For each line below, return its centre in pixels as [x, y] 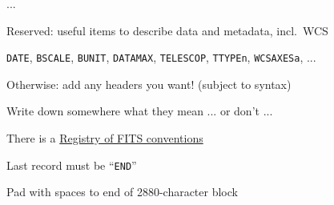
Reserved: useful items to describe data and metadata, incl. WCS [167, 30]
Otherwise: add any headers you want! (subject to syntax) [149, 84]
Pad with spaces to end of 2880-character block [122, 192]
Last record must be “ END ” [72, 165]
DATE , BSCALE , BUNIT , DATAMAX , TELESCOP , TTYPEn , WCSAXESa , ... [161, 57]
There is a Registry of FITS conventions [105, 138]
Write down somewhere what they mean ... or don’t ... [140, 111]
